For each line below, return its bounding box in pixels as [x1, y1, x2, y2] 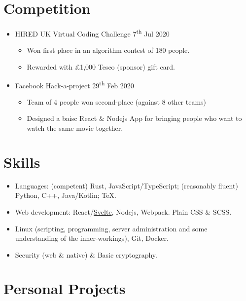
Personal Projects [3, 278, 126, 299]
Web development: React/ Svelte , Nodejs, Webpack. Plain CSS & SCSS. [15, 206, 232, 217]
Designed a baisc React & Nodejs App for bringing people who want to [27, 113, 242, 123]
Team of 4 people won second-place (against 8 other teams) [27, 96, 207, 107]
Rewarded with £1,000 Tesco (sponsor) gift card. [27, 61, 175, 72]
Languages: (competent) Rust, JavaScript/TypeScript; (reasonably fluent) [15, 180, 238, 190]
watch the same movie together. [27, 123, 123, 133]
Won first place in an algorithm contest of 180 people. [27, 45, 190, 55]
